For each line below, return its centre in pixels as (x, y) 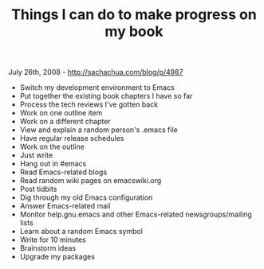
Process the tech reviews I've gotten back (89, 104)
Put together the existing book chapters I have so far (106, 96)
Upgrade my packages (57, 257)
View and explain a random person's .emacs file (99, 130)
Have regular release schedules (72, 138)
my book (134, 31)
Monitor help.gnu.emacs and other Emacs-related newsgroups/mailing (136, 214)
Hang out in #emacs (53, 164)
